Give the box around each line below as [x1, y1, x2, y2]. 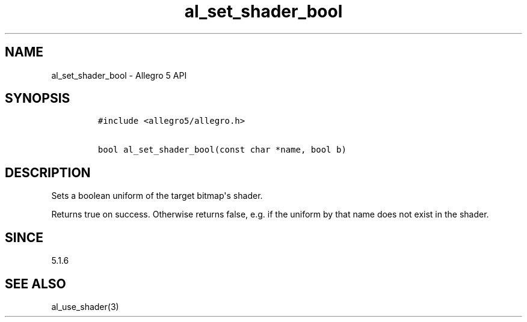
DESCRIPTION [5, 165, 91, 180]
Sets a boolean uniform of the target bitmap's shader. [51, 190, 263, 201]
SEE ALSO [5, 276, 66, 291]
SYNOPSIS [5, 91, 70, 106]
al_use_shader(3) [51, 301, 119, 312]
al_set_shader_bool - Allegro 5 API [51, 70, 187, 80]
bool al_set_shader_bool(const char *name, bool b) [97, 145, 347, 155]
